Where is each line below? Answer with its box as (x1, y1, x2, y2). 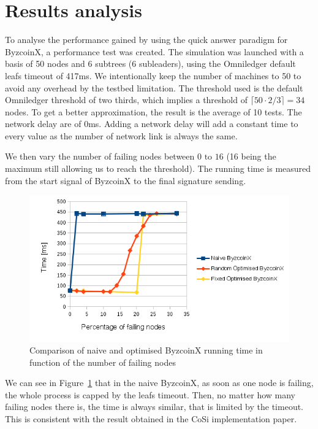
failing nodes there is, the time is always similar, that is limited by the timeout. (5, 400, 304, 413)
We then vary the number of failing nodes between (5, 150, 195, 163)
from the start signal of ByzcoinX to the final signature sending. (5, 174, 246, 187)
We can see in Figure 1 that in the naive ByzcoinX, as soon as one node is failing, (5, 376, 314, 389)
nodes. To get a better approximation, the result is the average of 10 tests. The (5, 105, 302, 118)
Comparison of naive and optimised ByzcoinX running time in (29, 344, 263, 357)
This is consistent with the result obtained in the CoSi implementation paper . (5, 412, 297, 425)
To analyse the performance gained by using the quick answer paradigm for (5, 33, 288, 46)
